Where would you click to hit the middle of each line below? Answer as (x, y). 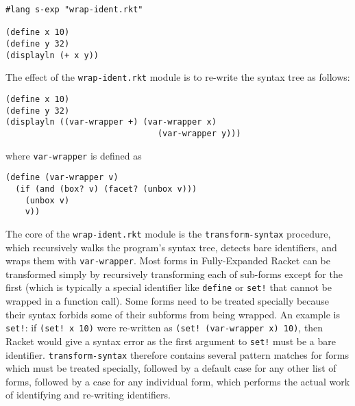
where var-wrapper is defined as (74, 155)
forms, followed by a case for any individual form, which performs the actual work (178, 381)
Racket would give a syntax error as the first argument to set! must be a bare (171, 341)
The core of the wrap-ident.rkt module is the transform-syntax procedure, (168, 233)
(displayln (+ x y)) (52, 55)
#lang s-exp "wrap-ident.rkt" (74, 10)
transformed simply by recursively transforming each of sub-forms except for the (174, 274)
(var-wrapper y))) (199, 133)
